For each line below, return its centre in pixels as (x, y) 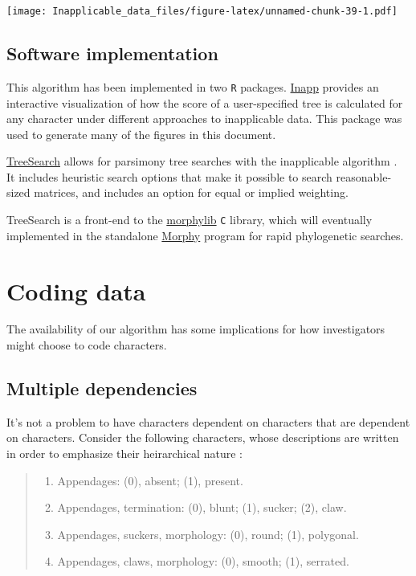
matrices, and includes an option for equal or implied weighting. (191, 192)
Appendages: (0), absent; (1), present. (150, 480)
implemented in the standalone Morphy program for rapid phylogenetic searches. (205, 235)
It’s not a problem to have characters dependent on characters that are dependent (208, 421)
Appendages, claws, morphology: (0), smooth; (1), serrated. (203, 561)
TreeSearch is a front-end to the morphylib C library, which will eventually (190, 220)
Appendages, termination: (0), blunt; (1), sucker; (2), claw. (202, 507)
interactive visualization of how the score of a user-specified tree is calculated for (205, 102)
